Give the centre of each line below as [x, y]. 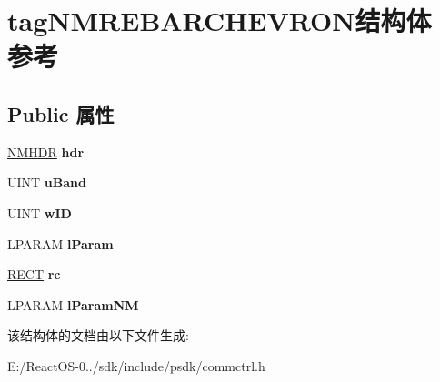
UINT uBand [47, 182]
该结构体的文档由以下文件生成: [98, 335]
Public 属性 [61, 113]
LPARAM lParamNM [73, 304]
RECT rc [34, 274]
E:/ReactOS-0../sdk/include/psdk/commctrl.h [136, 365]
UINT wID [40, 212]
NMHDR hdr [46, 151]
